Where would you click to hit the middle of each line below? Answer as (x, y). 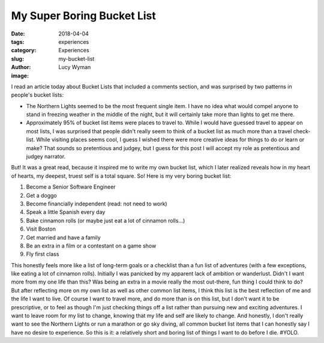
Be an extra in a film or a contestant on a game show (91, 246)
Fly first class (43, 254)
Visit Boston (41, 229)
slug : (17, 59)
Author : (21, 67)
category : (24, 50)
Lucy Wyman (75, 67)
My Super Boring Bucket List (83, 16)
